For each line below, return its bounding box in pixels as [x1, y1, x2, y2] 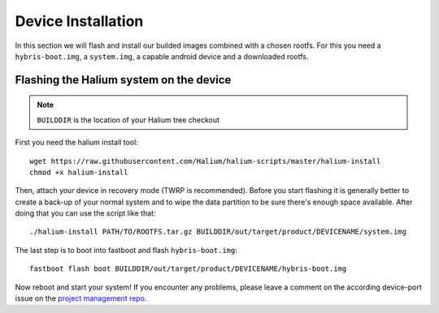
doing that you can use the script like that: [15, 208, 156, 218]
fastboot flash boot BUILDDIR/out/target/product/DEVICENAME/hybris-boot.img [29, 264, 347, 273]
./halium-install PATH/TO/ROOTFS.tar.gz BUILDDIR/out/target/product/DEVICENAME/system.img [29, 227, 406, 237]
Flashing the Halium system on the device [15, 73, 232, 87]
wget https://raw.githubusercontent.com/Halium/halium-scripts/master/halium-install [29, 156, 381, 165]
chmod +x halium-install [29, 167, 128, 177]
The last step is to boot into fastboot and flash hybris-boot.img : [15, 245, 237, 255]
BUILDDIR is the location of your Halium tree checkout [37, 114, 219, 125]
